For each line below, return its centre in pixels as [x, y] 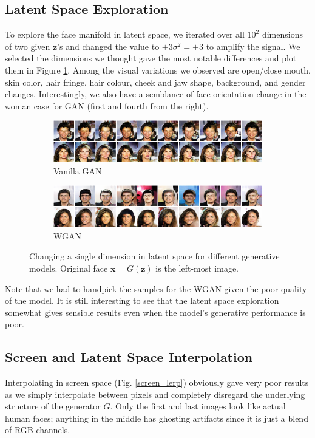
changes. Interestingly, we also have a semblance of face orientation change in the [156, 94]
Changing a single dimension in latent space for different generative [154, 256]
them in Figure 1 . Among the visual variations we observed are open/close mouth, [158, 70]
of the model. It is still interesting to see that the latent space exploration [142, 300]
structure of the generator [53, 406]
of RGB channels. [38, 430]
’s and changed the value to [108, 46]
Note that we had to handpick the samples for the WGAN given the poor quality [156, 288]
